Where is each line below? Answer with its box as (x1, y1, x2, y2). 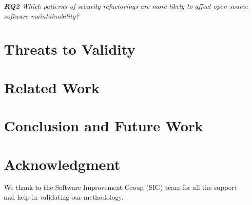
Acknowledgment (4, 154, 120, 174)
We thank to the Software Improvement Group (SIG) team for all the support (4, 182, 237, 192)
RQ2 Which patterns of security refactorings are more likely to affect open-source (4, 1, 248, 11)
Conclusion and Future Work (4, 116, 203, 136)
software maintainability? (4, 10, 79, 20)
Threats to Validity (4, 39, 136, 59)
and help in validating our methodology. (4, 192, 124, 202)
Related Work (4, 77, 100, 97)
